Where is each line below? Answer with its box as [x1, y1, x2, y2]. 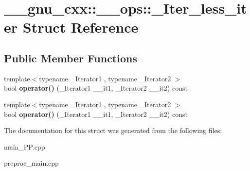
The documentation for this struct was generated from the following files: [4, 125, 222, 135]
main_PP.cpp [4, 141, 45, 152]
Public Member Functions [4, 50, 137, 65]
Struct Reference [22, 17, 139, 37]
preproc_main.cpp [4, 158, 59, 168]
